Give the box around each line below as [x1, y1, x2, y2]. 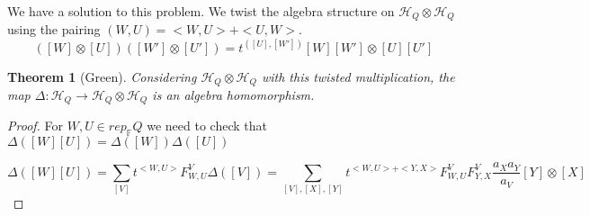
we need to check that [147, 116, 267, 135]
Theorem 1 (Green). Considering [7, 67, 197, 85]
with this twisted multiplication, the [261, 67, 455, 85]
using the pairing [7, 20, 101, 39]
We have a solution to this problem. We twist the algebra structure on [7, 2, 395, 20]
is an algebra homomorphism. [152, 85, 315, 103]
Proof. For [7, 116, 64, 135]
